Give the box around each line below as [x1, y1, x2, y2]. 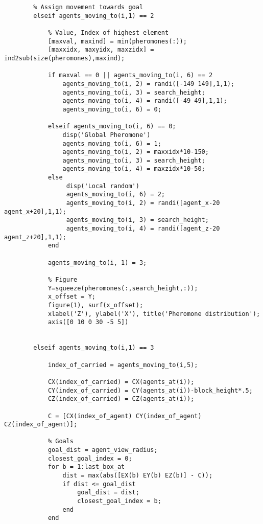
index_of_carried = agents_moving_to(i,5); [47, 361, 198, 369]
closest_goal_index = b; [77, 497, 161, 505]
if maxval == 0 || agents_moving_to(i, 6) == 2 [47, 72, 213, 79]
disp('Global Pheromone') [62, 131, 151, 139]
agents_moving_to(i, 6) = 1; [62, 140, 161, 147]
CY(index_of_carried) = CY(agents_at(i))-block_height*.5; [47, 386, 253, 394]
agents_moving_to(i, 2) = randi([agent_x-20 [66, 199, 220, 207]
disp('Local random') [66, 182, 139, 190]
